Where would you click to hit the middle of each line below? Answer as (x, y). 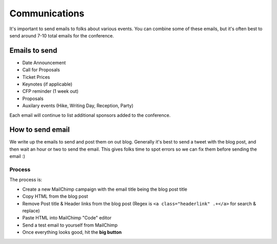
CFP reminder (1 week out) (51, 91)
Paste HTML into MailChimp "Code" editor (67, 218)
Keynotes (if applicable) (47, 84)
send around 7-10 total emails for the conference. (62, 35)
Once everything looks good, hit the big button (72, 232)
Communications (47, 13)
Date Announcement (44, 63)
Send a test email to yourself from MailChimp (70, 225)
